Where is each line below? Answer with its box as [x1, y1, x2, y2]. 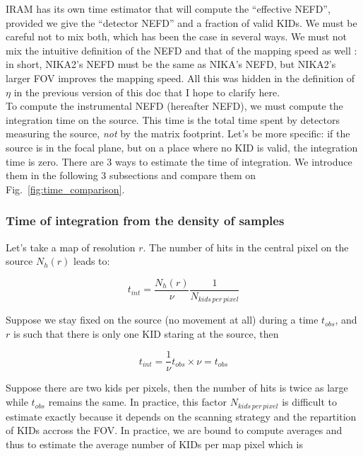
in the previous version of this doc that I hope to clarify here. [13, 84, 280, 99]
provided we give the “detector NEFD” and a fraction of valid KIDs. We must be [6, 15, 357, 30]
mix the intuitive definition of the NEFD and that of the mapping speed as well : [6, 42, 357, 57]
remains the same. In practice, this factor [48, 394, 227, 409]
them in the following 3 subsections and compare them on [6, 168, 256, 183]
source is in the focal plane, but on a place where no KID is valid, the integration [6, 139, 358, 154]
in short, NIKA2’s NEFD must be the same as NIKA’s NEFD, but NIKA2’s [6, 57, 336, 72]
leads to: [73, 253, 110, 268]
